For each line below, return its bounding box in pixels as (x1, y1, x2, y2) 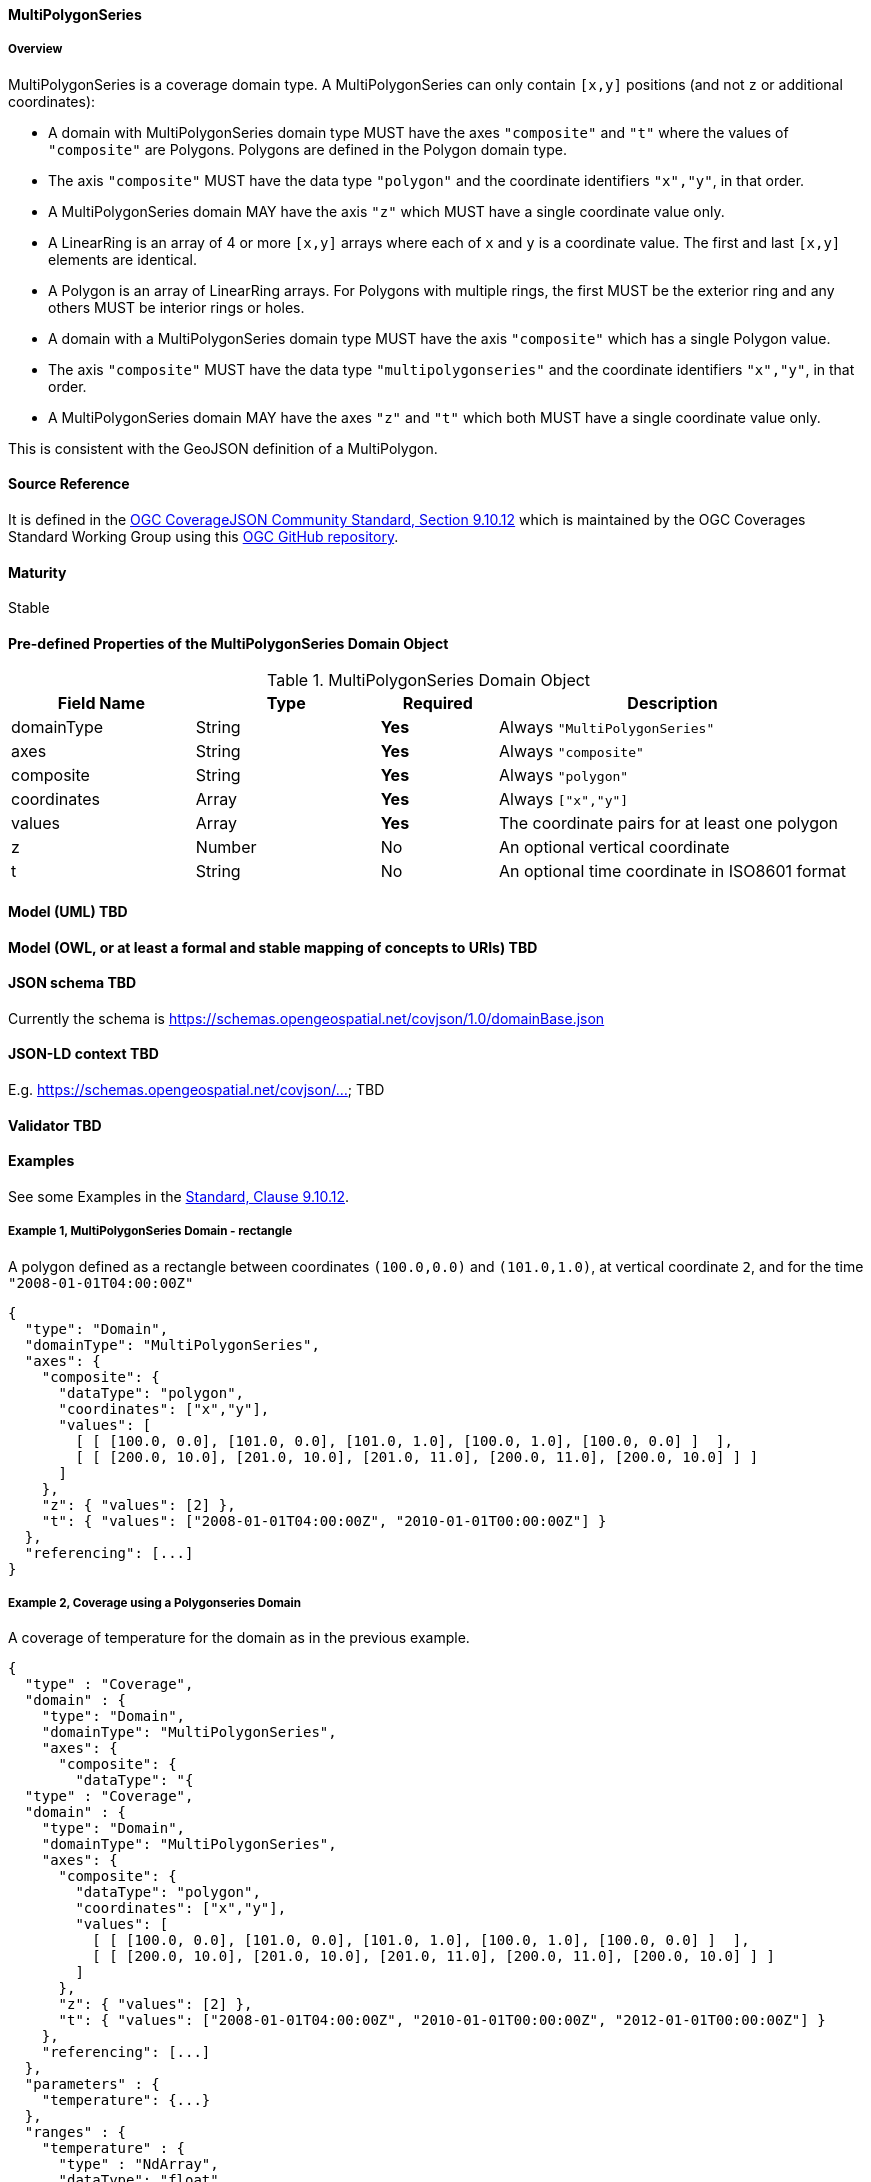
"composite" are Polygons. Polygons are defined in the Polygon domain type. (48, 140, 567, 158)
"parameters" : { (24, 2076, 160, 2093)
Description (627, 693, 718, 714)
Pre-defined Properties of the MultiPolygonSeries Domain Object (8, 634, 449, 652)
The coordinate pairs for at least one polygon (499, 813, 839, 834)
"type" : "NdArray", (58, 2156, 219, 2173)
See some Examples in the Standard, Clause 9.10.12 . (8, 1187, 350, 1205)
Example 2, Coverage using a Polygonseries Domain (8, 1596, 301, 1611)
